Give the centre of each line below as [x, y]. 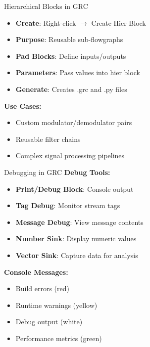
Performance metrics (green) [59, 338]
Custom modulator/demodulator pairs [74, 122]
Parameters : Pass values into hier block [78, 72]
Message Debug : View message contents [79, 222]
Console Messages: [36, 272]
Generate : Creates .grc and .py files [71, 89]
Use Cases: [23, 106]
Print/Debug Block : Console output [75, 189]
